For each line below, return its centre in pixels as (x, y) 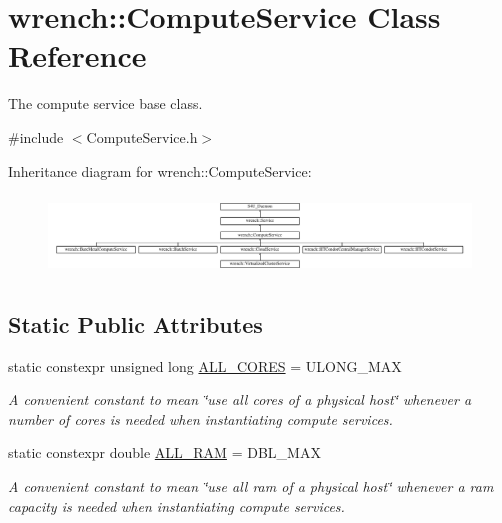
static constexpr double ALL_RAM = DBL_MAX (164, 452)
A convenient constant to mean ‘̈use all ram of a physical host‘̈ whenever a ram (251, 486)
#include (36, 136)
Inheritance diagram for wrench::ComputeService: (160, 170)
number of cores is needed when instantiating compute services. (200, 418)
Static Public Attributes (135, 323)
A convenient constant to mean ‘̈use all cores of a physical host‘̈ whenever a (240, 399)
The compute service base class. (105, 103)
